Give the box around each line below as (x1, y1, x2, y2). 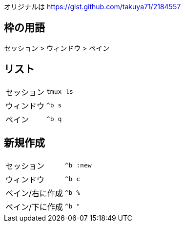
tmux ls (46, 88, 73, 96)
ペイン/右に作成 (5, 188, 63, 198)
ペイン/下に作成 (5, 202, 63, 212)
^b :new (64, 162, 92, 169)
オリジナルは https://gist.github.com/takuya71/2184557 (4, 2, 181, 11)
